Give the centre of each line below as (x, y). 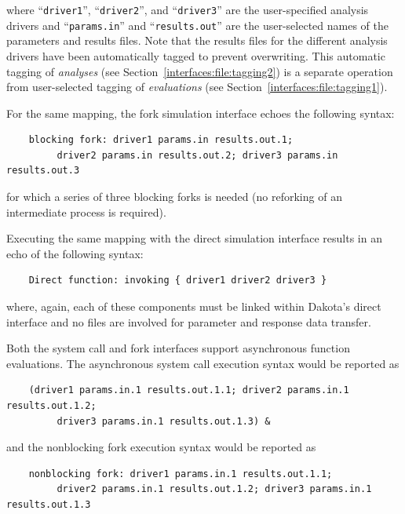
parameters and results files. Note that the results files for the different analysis (197, 40)
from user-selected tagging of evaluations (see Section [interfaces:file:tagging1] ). (197, 87)
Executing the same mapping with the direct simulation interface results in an (194, 238)
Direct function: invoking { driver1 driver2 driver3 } (178, 281)
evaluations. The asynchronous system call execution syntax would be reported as (203, 363)
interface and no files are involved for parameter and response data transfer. (189, 321)
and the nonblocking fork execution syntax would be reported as (161, 447)
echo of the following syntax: (75, 253)
